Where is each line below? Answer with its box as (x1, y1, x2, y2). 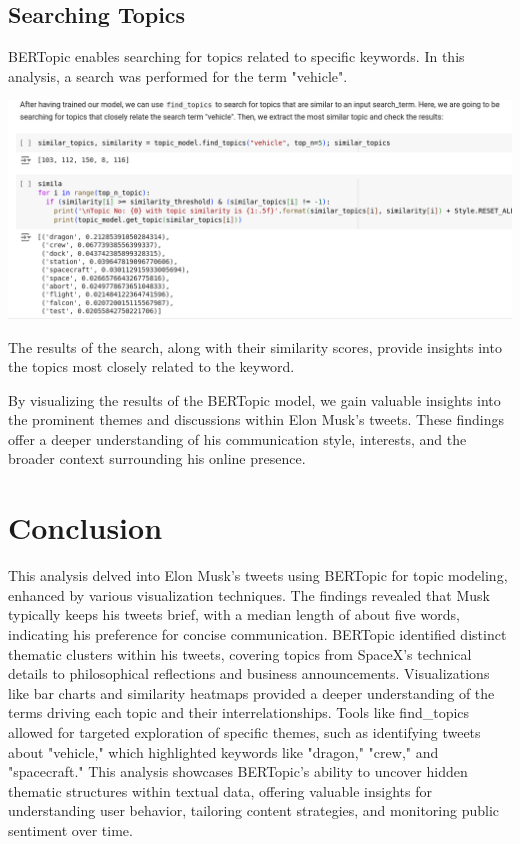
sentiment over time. (8, 819, 133, 840)
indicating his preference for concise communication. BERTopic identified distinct (8, 623, 507, 644)
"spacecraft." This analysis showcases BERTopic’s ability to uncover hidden (8, 761, 468, 782)
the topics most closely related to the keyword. (8, 356, 295, 377)
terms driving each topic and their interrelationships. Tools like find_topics (8, 702, 470, 723)
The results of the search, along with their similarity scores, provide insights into (8, 336, 502, 357)
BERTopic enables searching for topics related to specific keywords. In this (8, 46, 465, 67)
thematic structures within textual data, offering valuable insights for (8, 780, 432, 801)
